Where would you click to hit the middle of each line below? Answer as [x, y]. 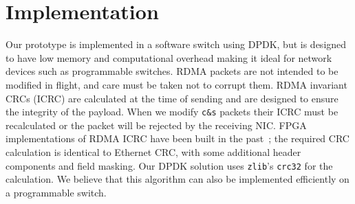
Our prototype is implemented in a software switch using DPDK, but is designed [176, 44]
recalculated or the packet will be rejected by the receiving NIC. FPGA [156, 125]
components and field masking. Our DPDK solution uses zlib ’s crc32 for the [169, 165]
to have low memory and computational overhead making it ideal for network [169, 57]
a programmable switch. [56, 192]
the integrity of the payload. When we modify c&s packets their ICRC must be [172, 112]
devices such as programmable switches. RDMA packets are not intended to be [172, 71]
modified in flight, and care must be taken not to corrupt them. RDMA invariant [176, 84]
